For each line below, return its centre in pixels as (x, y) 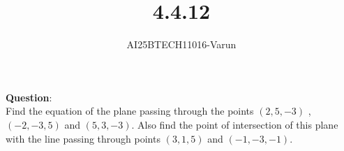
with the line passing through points (83, 138)
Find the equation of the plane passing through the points (130, 111)
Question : (29, 97)
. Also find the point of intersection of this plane (235, 124)
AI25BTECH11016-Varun (181, 44)
